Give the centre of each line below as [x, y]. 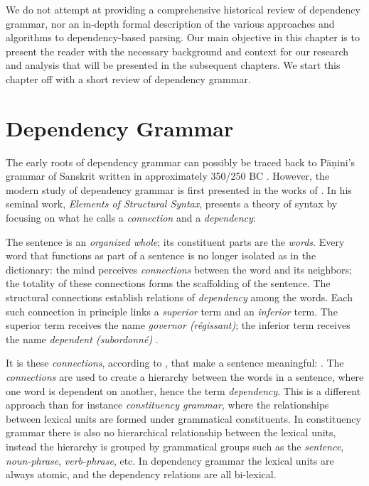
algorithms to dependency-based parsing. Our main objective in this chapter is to [183, 37]
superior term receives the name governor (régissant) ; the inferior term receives [178, 325]
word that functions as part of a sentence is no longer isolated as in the [161, 255]
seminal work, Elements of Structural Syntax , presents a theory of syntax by [172, 204]
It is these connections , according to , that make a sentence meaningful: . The [175, 363]
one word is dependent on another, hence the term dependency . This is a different [183, 390]
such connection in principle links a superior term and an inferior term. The [172, 311]
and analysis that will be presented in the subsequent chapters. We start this [173, 65]
